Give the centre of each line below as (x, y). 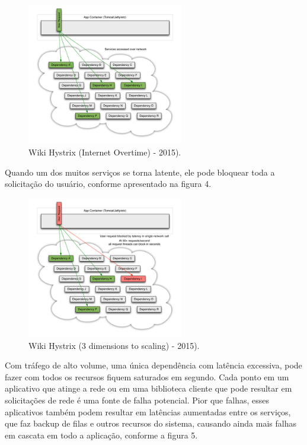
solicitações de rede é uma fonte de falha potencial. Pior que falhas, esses (137, 400)
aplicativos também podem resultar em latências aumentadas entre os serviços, (148, 411)
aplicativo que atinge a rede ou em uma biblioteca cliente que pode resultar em (148, 388)
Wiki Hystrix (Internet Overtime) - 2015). (105, 152)
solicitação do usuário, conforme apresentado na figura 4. (108, 184)
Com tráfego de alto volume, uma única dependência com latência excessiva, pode (153, 365)
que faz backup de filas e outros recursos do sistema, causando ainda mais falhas (151, 423)
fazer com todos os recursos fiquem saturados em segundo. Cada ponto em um (147, 376)
